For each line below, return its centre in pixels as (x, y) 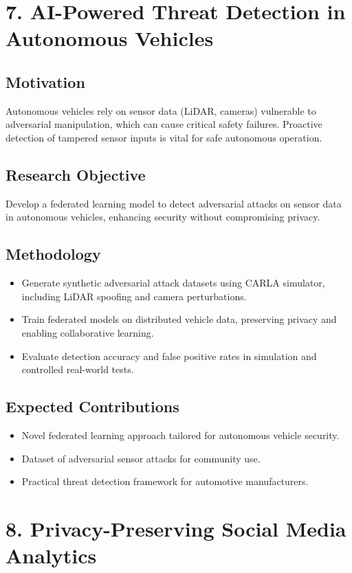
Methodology (53, 254)
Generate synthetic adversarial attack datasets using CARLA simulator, (173, 283)
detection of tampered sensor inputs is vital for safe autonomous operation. (164, 137)
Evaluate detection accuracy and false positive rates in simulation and (169, 356)
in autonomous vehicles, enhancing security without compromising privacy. (163, 217)
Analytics (51, 555)
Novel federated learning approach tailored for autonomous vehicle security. (180, 435)
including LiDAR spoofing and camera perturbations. (134, 296)
